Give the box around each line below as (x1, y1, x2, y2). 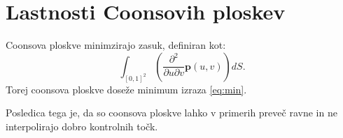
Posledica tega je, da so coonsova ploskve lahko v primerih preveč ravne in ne (6, 105, 337, 120)
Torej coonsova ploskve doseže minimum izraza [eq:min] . (6, 82, 247, 96)
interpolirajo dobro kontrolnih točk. (6, 118, 158, 133)
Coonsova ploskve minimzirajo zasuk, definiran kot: (6, 38, 226, 52)
